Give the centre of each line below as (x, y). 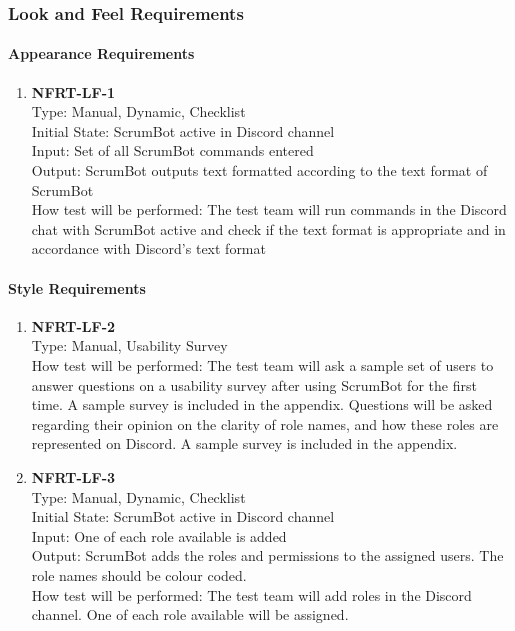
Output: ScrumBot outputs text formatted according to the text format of (259, 170)
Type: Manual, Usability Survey (129, 345)
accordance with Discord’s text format (148, 248)
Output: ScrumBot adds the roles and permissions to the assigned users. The (267, 555)
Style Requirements (77, 287)
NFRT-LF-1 (73, 91)
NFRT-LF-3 (73, 476)
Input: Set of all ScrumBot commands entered (172, 150)
